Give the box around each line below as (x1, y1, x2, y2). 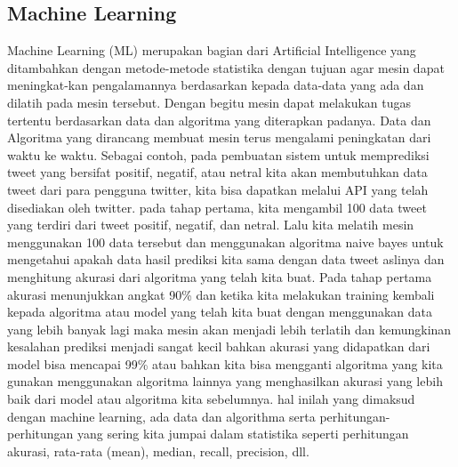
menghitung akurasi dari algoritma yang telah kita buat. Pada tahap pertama (7, 267, 432, 286)
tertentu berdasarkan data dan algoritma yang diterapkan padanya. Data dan (7, 110, 431, 129)
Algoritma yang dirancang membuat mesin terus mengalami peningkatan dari (7, 128, 431, 147)
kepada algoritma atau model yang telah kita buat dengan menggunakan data (7, 302, 433, 321)
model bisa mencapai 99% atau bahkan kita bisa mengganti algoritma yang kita (7, 354, 443, 373)
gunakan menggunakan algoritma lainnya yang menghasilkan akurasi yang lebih (7, 372, 443, 391)
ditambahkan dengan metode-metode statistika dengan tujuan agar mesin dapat (7, 58, 445, 76)
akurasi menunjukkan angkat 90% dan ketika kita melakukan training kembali (7, 285, 435, 303)
